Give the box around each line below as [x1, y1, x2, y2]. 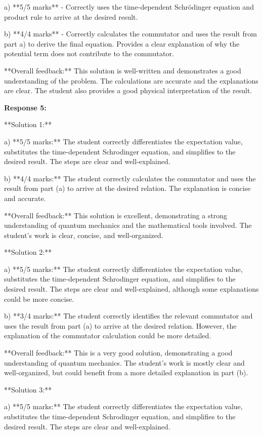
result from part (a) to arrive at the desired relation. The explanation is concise [4, 183, 251, 193]
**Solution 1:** [4, 119, 52, 130]
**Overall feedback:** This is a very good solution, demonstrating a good [4, 347, 233, 358]
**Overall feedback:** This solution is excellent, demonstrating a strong [4, 210, 228, 220]
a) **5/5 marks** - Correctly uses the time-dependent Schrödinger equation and [4, 2, 254, 12]
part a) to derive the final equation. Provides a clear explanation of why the [4, 38, 240, 49]
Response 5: [4, 102, 47, 112]
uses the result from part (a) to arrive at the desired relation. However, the [4, 320, 237, 331]
